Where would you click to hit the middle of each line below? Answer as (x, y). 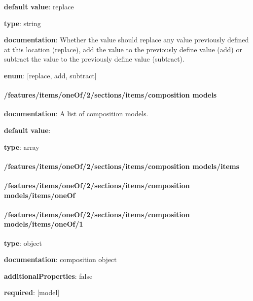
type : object (23, 243)
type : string (22, 23)
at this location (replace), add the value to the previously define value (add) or (123, 49)
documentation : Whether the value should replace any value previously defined (126, 40)
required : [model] (32, 292)
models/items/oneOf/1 (44, 224)
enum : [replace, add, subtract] (50, 75)
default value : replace (39, 6)
